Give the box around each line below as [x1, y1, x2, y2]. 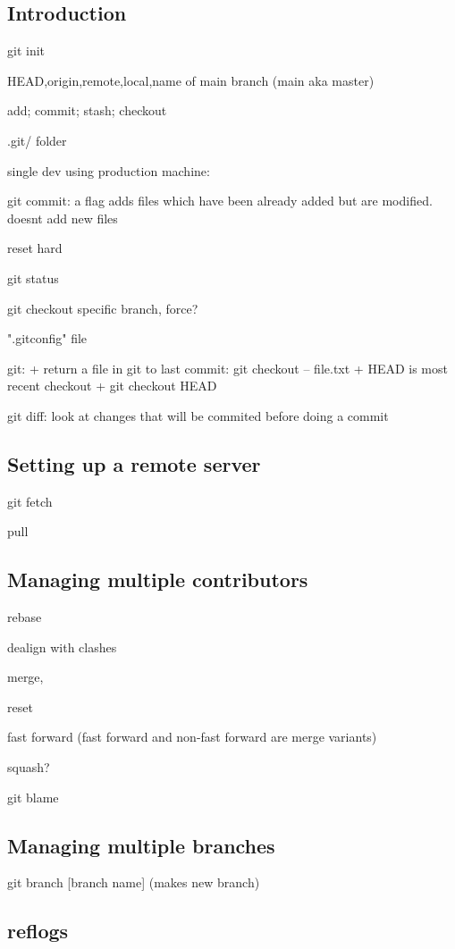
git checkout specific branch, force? [7, 298, 198, 317]
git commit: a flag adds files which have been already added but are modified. [7, 191, 433, 210]
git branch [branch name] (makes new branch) [7, 873, 260, 892]
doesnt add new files [7, 208, 118, 227]
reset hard [7, 239, 63, 257]
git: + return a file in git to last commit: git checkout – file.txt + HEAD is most [7, 358, 448, 377]
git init [7, 41, 46, 60]
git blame [7, 787, 59, 806]
